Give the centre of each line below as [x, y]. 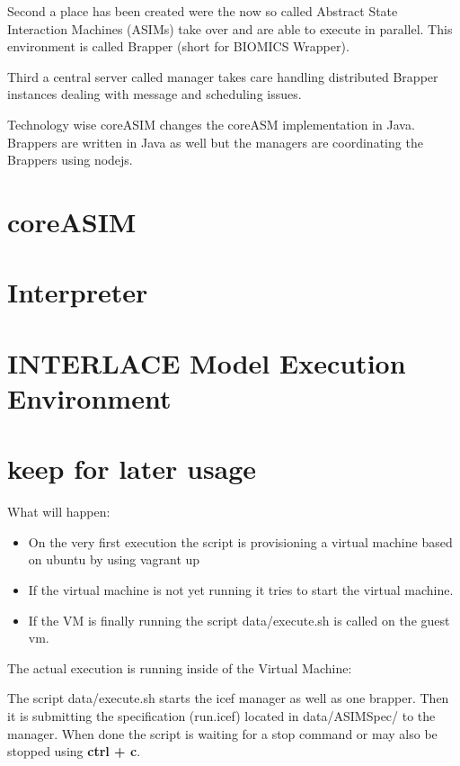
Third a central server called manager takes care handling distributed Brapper [223, 76]
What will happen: [59, 512]
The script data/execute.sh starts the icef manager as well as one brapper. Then [228, 698]
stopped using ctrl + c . [74, 751]
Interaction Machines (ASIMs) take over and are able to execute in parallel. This [230, 28]
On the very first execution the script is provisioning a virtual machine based [240, 541]
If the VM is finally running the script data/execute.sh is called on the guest [239, 620]
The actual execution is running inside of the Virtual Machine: [180, 667]
